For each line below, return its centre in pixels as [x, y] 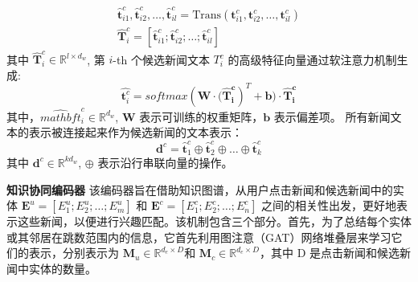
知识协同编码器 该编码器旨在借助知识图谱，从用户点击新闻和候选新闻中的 [200, 189]
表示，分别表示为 [74, 253]
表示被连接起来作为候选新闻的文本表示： [135, 132]
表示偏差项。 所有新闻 [332, 116]
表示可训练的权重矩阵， [201, 116]
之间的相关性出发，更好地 [329, 205]
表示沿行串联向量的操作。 [165, 162]
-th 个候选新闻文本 [161, 59]
